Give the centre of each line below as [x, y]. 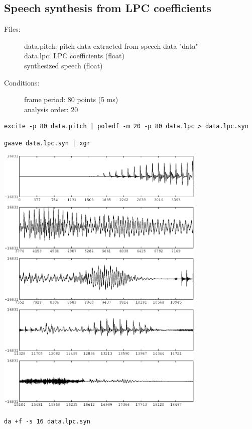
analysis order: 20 [51, 109]
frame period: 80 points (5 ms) [71, 99]
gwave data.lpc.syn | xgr [47, 143]
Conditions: [22, 82]
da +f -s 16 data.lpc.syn [47, 421]
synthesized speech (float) [64, 65]
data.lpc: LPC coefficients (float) [74, 56]
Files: [12, 29]
